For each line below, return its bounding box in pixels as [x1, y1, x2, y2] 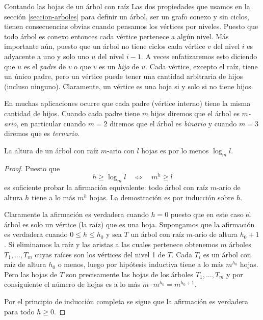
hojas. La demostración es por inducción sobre [89, 192, 234, 202]
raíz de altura [4, 259, 46, 270]
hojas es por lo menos [141, 145, 209, 155]
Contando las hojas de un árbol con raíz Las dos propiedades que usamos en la [4, 1, 250, 11]
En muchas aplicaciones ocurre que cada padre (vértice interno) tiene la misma [4, 98, 251, 109]
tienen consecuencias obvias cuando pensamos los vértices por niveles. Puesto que [4, 21, 258, 32]
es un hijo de [99, 61, 139, 71]
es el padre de [23, 61, 66, 71]
